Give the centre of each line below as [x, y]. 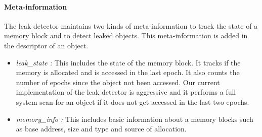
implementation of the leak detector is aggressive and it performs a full [126, 92]
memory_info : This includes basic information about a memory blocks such [135, 119]
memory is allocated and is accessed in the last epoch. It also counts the [128, 72]
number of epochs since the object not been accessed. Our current [118, 82]
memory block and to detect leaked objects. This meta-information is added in [126, 36]
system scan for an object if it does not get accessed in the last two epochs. [133, 101]
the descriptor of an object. [46, 45]
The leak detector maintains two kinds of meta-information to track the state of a [131, 25]
